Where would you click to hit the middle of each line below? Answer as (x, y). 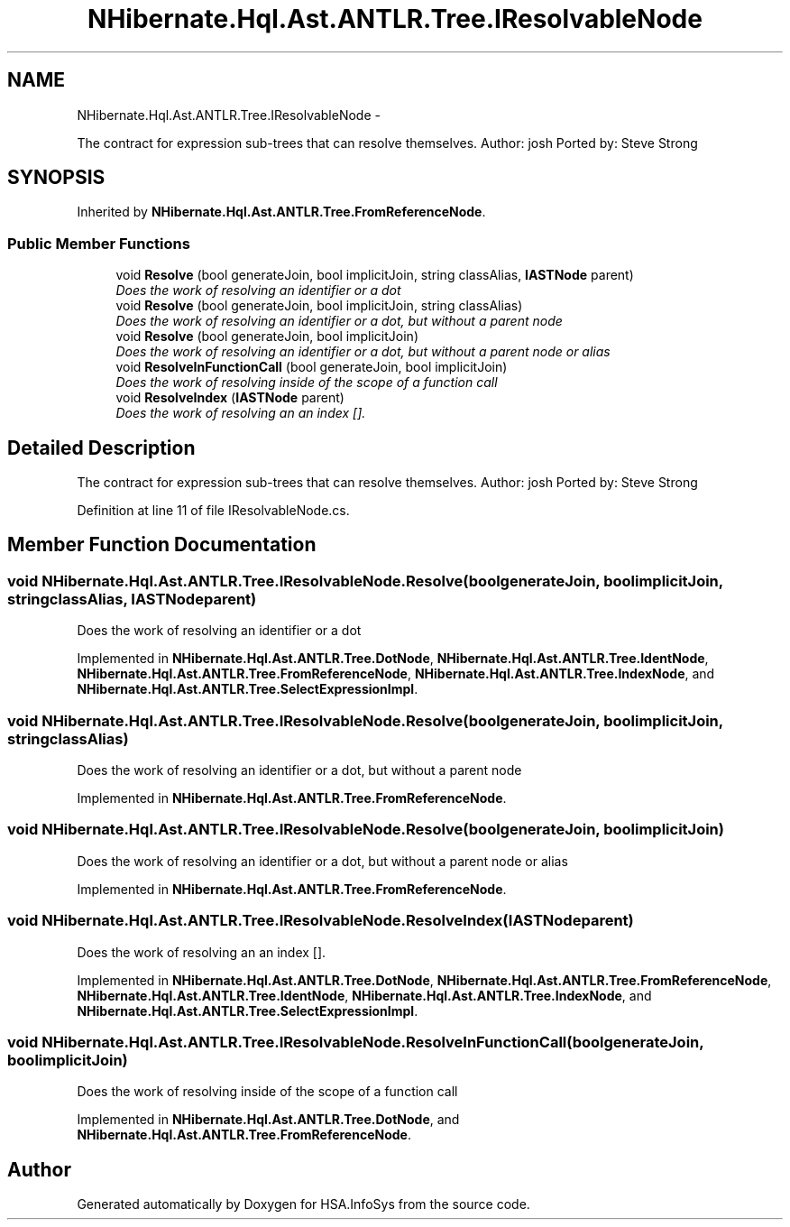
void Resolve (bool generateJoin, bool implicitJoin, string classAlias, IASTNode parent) (375, 275)
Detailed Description (101, 447)
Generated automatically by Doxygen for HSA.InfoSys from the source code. (303, 1204)
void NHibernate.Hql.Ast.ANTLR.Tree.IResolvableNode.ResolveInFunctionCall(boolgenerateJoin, (356, 1042)
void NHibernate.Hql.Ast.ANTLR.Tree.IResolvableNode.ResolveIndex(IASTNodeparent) (321, 921)
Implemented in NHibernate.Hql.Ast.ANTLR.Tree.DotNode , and (268, 1120)
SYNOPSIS (56, 178)
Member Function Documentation (162, 545)
